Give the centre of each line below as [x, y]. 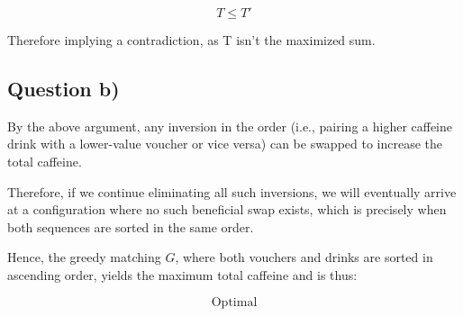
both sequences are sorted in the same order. [131, 226]
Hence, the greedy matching [84, 257]
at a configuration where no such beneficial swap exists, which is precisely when [227, 209]
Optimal [234, 302]
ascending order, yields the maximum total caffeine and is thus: [182, 274]
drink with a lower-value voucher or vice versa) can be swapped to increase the [225, 144]
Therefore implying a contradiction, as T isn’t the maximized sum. [191, 40]
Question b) [64, 88]
